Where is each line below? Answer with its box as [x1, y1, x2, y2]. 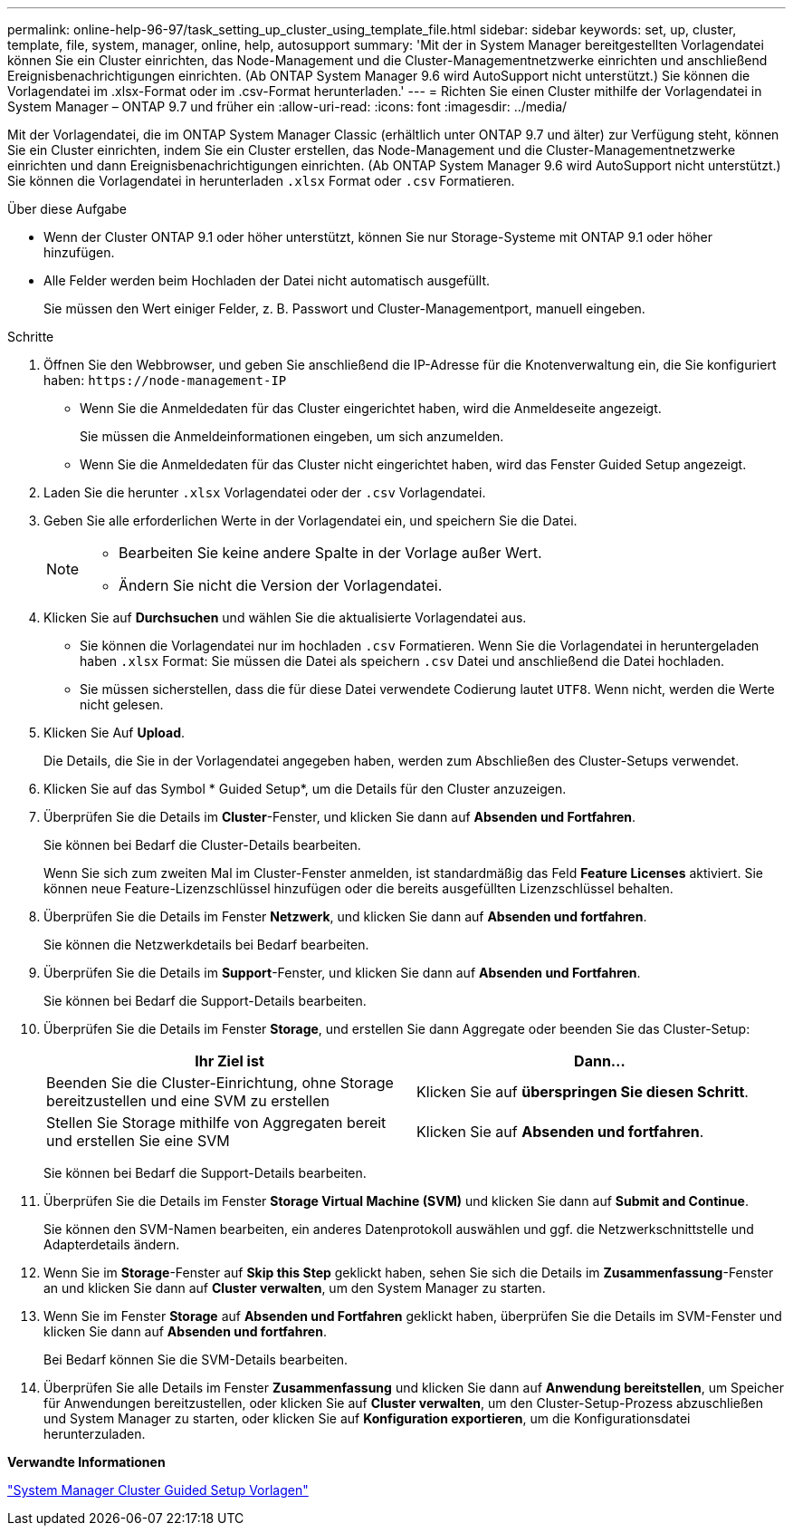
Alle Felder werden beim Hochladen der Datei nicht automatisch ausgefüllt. [43, 273, 491, 288]
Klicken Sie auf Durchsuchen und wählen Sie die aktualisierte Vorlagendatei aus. [43, 610, 527, 625]
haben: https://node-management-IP [43, 372, 287, 388]
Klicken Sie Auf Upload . [43, 725, 186, 740]
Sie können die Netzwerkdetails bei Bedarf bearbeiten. [43, 937, 369, 952]
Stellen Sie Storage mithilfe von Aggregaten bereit [46, 1114, 387, 1132]
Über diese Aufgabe [7, 201, 127, 217]
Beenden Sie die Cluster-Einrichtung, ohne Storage [46, 1074, 394, 1092]
